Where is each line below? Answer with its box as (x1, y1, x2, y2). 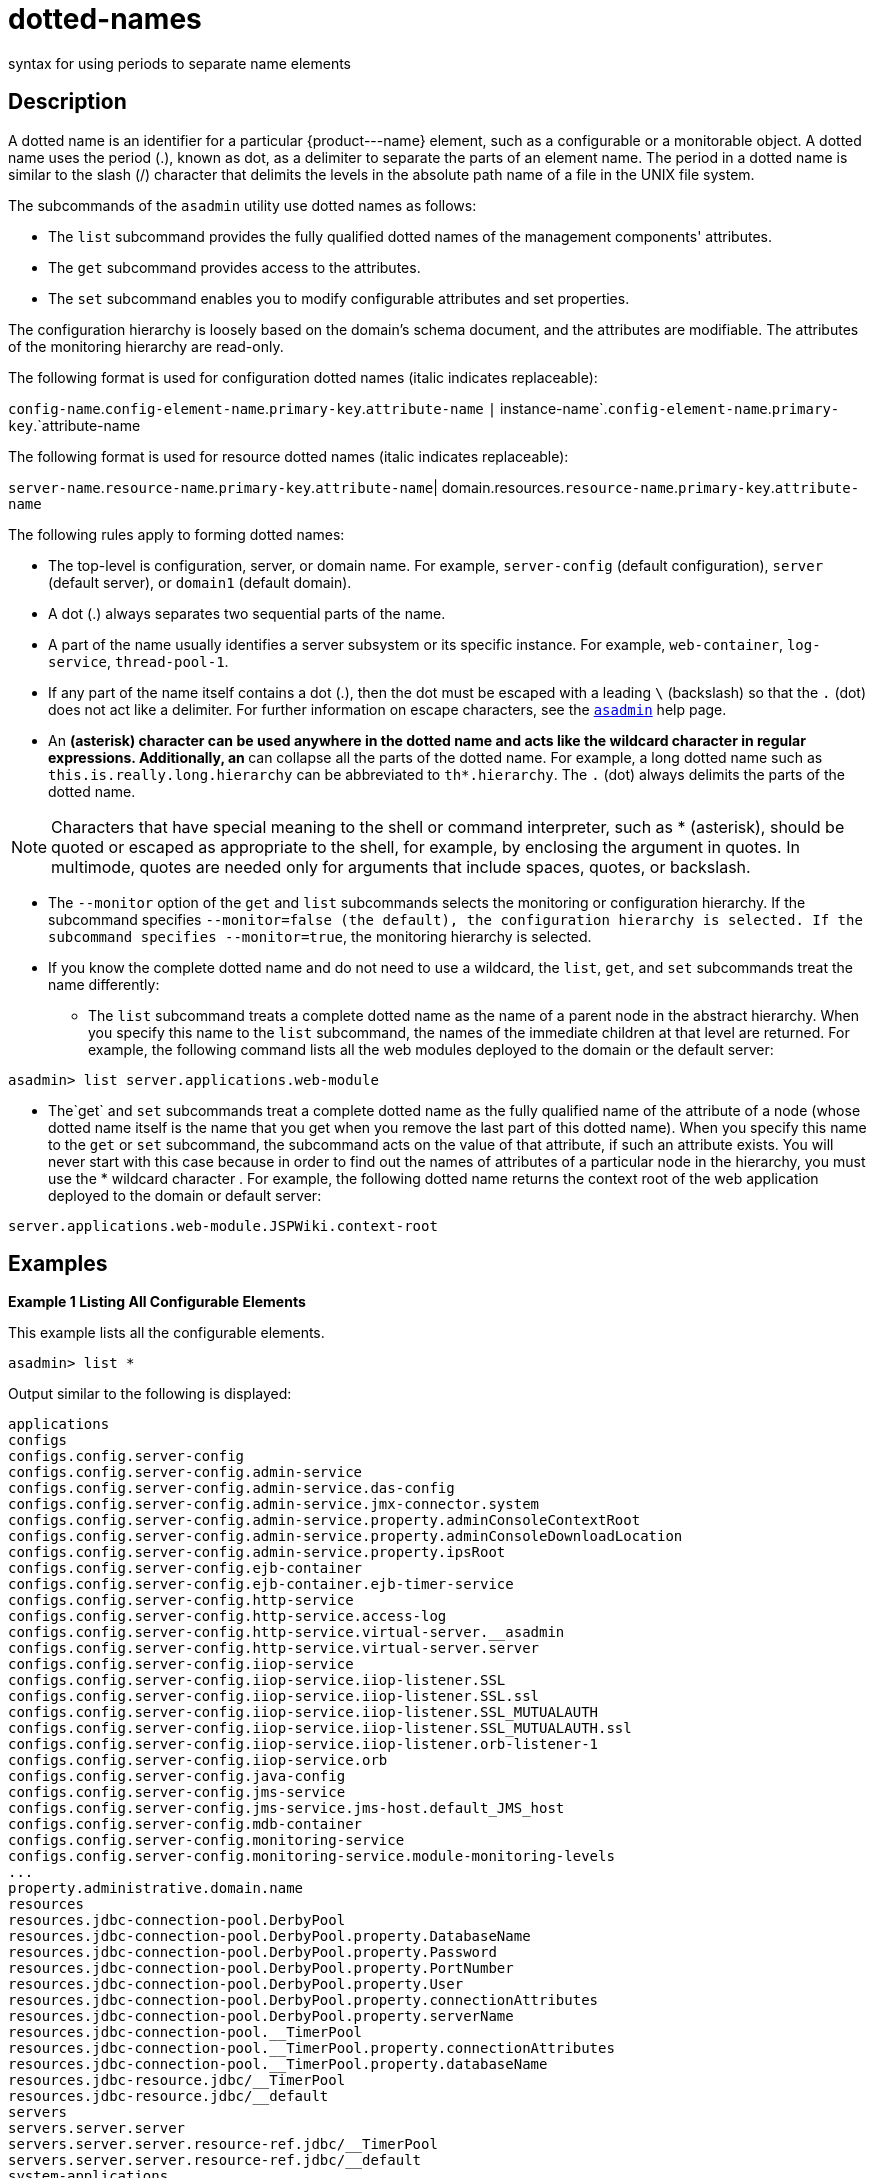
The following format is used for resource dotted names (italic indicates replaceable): (8, 447, 569, 465)
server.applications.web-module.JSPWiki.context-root (8, 1217, 438, 1234)
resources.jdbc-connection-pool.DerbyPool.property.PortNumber (8, 1960, 514, 1977)
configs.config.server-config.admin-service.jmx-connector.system (8, 1496, 540, 1513)
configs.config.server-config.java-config (8, 1768, 346, 1785)
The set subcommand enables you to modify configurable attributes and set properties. (48, 289, 630, 307)
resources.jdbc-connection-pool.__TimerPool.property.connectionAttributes (8, 2040, 615, 2057)
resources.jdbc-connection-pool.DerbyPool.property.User (8, 1976, 464, 1993)
